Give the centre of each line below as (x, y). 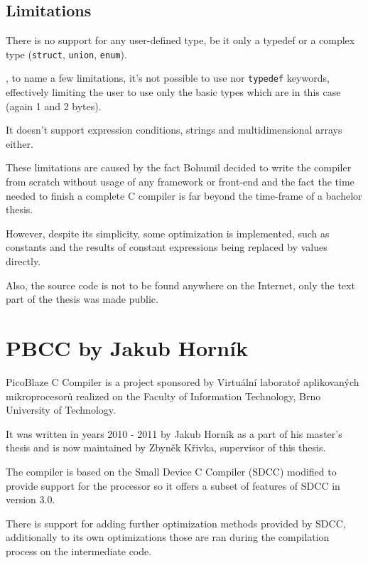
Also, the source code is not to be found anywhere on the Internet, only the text (180, 285)
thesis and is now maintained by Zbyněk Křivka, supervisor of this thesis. (166, 447)
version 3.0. (31, 499)
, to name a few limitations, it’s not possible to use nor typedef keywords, (168, 78)
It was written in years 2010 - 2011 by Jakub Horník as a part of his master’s (174, 433)
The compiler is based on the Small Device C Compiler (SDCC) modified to (171, 471)
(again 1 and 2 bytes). (54, 106)
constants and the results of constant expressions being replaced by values (167, 247)
